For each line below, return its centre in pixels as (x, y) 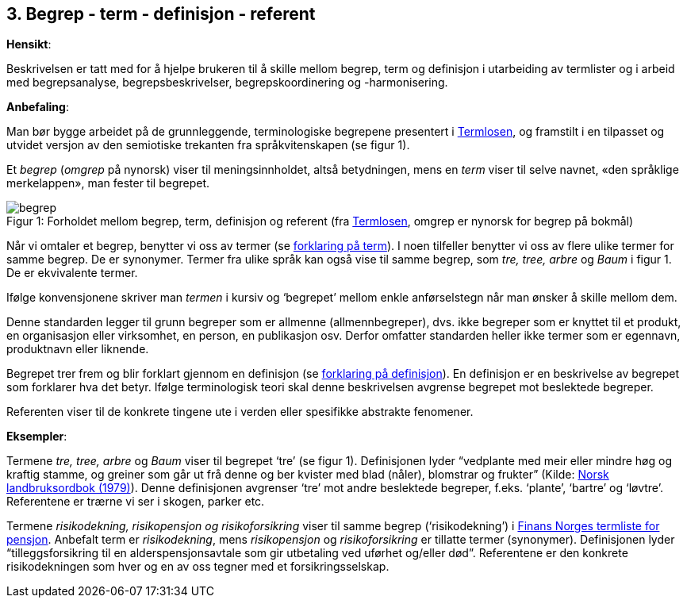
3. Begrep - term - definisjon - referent (161, 14)
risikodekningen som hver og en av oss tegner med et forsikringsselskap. (198, 567)
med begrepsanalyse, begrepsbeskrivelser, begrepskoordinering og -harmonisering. (227, 83)
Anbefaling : (38, 107)
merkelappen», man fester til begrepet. (108, 183)
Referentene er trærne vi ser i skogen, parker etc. (136, 502)
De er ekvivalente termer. (72, 273)
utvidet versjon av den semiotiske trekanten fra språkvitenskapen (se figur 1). (208, 145)
